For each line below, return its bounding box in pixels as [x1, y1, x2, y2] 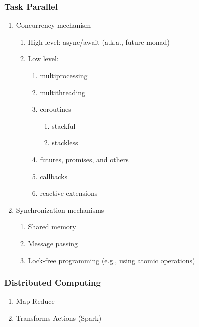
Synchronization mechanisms [16, 204, 104, 215]
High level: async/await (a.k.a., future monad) [28, 36, 170, 47]
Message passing [28, 238, 78, 248]
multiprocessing [40, 70, 88, 80]
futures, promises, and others [40, 154, 129, 164]
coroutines [40, 104, 71, 114]
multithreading [40, 87, 86, 97]
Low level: [28, 53, 59, 64]
